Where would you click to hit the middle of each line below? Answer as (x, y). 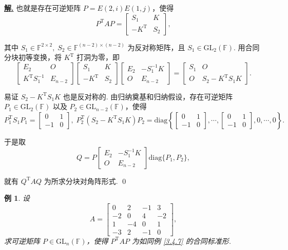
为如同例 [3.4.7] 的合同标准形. (181, 241)
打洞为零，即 (98, 57)
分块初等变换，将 (33, 57)
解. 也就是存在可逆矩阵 (43, 8)
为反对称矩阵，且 (156, 47)
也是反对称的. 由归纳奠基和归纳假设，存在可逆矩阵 (148, 96)
